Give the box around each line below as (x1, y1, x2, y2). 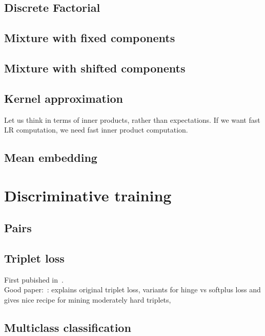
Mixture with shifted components (4, 60, 186, 76)
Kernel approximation (4, 90, 123, 106)
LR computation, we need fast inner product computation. (4, 124, 188, 135)
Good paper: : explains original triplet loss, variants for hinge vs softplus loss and (4, 284, 261, 295)
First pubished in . (4, 274, 64, 285)
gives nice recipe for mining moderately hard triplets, (4, 294, 171, 305)
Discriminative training (4, 184, 172, 206)
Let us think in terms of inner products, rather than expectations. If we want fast (4, 114, 260, 125)
